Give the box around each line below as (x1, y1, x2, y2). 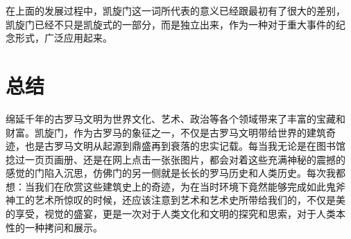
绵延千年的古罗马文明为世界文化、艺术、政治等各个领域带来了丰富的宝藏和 (6, 111, 345, 125)
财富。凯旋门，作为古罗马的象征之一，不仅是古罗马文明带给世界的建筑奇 (6, 125, 336, 139)
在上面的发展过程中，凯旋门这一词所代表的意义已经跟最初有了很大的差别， (6, 3, 345, 17)
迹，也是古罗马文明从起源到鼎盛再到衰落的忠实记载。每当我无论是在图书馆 (6, 139, 345, 153)
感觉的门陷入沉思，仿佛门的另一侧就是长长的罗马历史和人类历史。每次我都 (6, 166, 345, 180)
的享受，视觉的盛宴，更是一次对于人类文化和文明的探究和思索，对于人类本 (6, 206, 345, 221)
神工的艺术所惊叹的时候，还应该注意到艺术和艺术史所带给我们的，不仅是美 (6, 193, 345, 207)
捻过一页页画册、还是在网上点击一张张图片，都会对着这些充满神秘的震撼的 (6, 152, 345, 166)
